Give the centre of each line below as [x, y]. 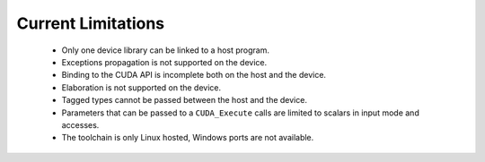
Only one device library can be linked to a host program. [165, 50]
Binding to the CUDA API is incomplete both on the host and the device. [194, 75]
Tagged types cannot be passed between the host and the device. [184, 100]
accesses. [80, 124]
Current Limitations [91, 23]
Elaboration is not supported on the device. [141, 87]
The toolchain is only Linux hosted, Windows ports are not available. [188, 138]
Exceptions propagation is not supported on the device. [164, 62]
